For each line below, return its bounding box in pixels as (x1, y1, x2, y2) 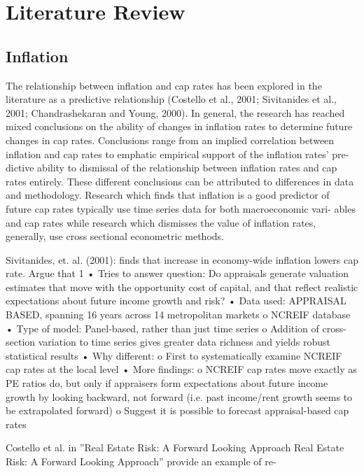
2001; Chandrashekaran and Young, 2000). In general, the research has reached (6, 105, 345, 120)
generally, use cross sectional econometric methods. (6, 229, 224, 243)
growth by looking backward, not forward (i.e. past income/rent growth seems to (6, 389, 353, 404)
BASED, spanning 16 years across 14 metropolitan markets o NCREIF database (6, 307, 351, 322)
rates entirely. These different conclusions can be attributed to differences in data (6, 174, 354, 188)
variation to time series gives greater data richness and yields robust (38, 334, 330, 349)
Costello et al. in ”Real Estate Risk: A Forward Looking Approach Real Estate (6, 440, 344, 455)
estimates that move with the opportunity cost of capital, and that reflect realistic (6, 279, 358, 294)
